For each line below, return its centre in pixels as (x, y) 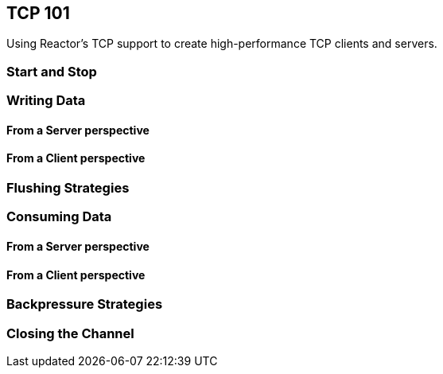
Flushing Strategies (68, 188)
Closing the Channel (70, 333)
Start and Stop (52, 71)
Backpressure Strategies (85, 304)
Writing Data (46, 101)
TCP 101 (38, 13)
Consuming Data (59, 217)
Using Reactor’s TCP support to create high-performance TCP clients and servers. (222, 44)
